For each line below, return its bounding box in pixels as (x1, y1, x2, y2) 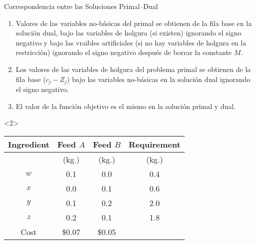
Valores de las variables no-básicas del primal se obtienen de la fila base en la (15, 17, 252, 28)
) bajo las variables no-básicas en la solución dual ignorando (67, 73, 251, 84)
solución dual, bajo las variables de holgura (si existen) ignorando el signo (15, 27, 242, 38)
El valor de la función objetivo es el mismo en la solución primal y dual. (15, 100, 236, 111)
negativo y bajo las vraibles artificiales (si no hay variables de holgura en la (15, 37, 247, 47)
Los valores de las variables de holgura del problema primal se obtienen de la (15, 63, 251, 74)
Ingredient (8, 138, 50, 150)
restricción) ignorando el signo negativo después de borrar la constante (15, 47, 232, 57)
